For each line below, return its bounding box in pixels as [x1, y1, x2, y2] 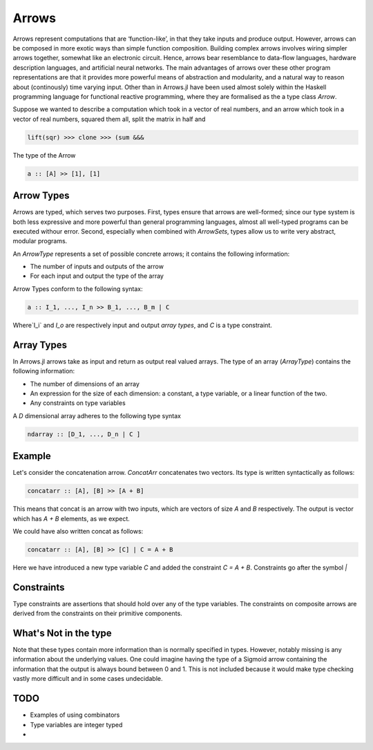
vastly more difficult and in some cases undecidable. [12, 675, 163, 683]
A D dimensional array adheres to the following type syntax [12, 411, 181, 420]
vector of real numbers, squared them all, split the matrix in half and [12, 115, 206, 123]
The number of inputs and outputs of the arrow [30, 263, 164, 271]
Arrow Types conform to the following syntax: [12, 284, 143, 293]
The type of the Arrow [12, 151, 76, 159]
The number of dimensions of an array [30, 379, 140, 388]
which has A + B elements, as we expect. [12, 514, 131, 523]
